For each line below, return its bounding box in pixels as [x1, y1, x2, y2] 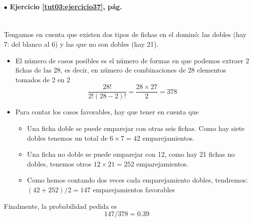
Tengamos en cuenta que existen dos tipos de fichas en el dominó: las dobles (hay [4, 29, 247, 39]
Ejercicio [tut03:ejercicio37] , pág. [10, 1, 122, 11]
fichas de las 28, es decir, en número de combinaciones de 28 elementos [15, 65, 226, 75]
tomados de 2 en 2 [15, 74, 70, 84]
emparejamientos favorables [93, 184, 175, 194]
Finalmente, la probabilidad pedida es [4, 201, 117, 211]
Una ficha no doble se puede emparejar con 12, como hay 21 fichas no [27, 149, 235, 159]
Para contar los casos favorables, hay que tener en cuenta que [15, 107, 199, 117]
